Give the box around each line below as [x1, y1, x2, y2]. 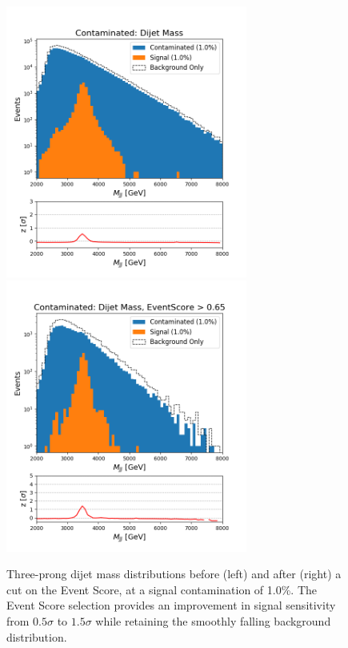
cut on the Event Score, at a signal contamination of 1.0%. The [6, 581, 318, 597]
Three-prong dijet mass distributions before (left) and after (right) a [6, 565, 342, 582]
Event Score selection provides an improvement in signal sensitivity [6, 597, 336, 614]
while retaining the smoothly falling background [95, 612, 331, 629]
